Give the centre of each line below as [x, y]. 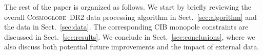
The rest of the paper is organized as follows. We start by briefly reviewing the [128, 7]
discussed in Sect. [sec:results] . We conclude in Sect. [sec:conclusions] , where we [130, 36]
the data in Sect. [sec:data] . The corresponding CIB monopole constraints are [126, 27]
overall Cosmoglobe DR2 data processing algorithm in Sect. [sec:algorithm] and [130, 17]
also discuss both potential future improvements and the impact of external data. [132, 47]
